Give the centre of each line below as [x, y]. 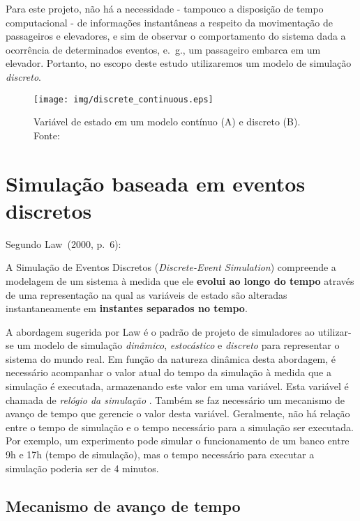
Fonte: [47, 135]
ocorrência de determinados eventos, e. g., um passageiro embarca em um [163, 49]
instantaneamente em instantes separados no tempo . [127, 308]
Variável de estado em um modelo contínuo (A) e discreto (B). [167, 122]
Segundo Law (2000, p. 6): [63, 243]
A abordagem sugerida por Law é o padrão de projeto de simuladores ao [160, 331]
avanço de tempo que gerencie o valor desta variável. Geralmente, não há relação [178, 413]
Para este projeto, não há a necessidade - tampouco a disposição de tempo [165, 8]
